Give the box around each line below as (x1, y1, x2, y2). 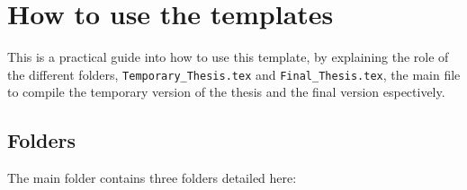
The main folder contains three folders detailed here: (7, 168, 297, 187)
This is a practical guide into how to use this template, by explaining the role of (7, 47, 449, 66)
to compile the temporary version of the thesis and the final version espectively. (7, 82, 445, 101)
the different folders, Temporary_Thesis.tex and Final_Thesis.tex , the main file (7, 65, 461, 83)
